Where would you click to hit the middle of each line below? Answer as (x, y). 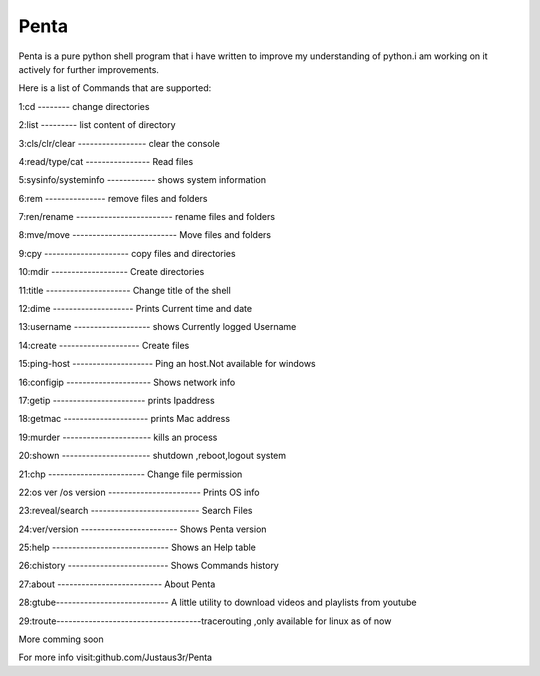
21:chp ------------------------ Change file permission (130, 474)
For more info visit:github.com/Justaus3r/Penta (115, 657)
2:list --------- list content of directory (97, 125)
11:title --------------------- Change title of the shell (125, 290)
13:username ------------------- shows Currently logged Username (157, 327)
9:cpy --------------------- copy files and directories (127, 253)
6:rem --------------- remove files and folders (113, 198)
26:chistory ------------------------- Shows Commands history (148, 566)
